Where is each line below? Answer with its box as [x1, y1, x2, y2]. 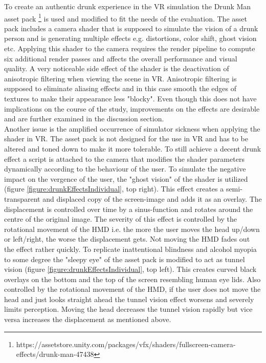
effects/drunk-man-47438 [16, 349, 94, 359]
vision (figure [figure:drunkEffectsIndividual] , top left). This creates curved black [4, 264, 257, 274]
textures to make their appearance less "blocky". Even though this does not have [4, 93, 257, 103]
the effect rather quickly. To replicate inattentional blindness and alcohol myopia [4, 243, 257, 254]
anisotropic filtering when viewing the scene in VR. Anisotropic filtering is [4, 73, 237, 83]
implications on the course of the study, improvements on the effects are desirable [4, 103, 260, 114]
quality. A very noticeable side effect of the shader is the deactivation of [4, 63, 229, 74]
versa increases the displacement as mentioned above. [4, 314, 171, 325]
